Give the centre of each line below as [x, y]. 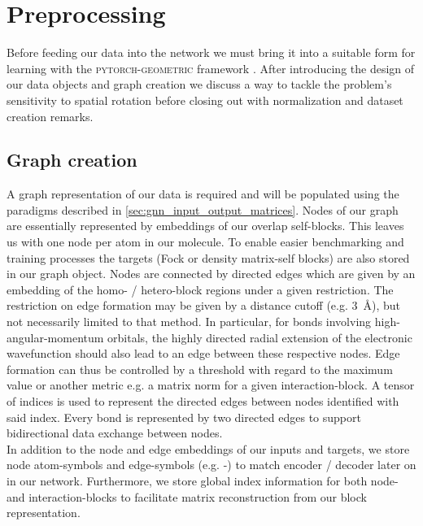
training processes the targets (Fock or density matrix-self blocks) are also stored [208, 257]
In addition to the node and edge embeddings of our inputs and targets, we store [208, 448]
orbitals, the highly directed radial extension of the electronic [260, 337]
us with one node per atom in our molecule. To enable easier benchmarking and [205, 242]
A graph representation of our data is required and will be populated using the [203, 194]
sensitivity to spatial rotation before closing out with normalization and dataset [205, 100]
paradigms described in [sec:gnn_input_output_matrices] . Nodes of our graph [203, 209]
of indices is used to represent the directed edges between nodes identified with [203, 401]
